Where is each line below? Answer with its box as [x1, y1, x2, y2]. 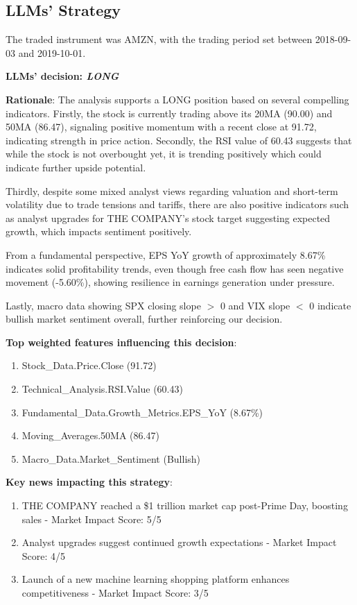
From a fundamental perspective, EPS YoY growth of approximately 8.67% [6, 247, 326, 262]
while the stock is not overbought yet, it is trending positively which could [6, 146, 322, 161]
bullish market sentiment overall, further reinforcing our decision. [6, 312, 283, 326]
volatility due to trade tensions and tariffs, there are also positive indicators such [6, 197, 349, 212]
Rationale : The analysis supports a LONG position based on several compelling [6, 92, 349, 106]
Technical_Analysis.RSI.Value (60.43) [21, 382, 183, 396]
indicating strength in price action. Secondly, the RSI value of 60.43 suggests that [6, 133, 352, 147]
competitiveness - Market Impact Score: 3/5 [21, 586, 209, 600]
